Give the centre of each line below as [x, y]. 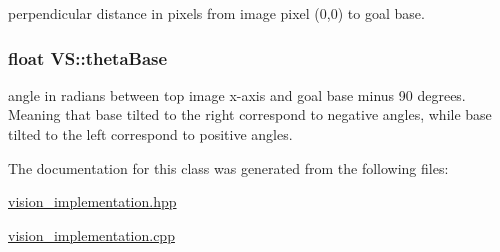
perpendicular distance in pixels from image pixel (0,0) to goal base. [216, 13]
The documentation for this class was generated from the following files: [228, 167]
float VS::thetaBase [88, 57]
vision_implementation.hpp [92, 201]
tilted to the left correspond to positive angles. [150, 134]
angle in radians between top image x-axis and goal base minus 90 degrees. [237, 94]
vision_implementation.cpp [91, 234]
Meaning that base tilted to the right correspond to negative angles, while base [250, 114]
